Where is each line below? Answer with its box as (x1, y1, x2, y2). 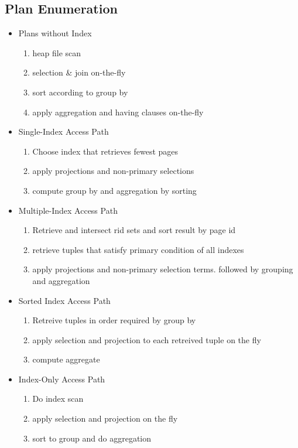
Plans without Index (18, 27, 92, 39)
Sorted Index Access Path (18, 294, 111, 306)
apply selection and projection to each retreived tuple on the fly (32, 333, 261, 346)
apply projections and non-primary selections (32, 165, 194, 177)
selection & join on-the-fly (32, 66, 126, 78)
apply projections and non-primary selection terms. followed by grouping (32, 263, 293, 275)
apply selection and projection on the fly (32, 412, 178, 425)
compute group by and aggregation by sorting (32, 184, 197, 196)
